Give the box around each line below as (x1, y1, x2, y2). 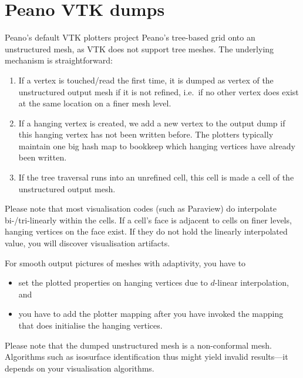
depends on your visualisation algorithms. (5, 362, 154, 374)
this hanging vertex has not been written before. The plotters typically (18, 128, 274, 141)
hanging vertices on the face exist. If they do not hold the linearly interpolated (5, 225, 288, 237)
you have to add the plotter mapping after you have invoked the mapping (18, 307, 284, 320)
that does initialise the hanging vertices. (18, 319, 163, 331)
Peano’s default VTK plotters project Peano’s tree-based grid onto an (5, 31, 255, 44)
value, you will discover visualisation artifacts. (5, 237, 170, 249)
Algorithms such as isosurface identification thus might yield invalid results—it (5, 350, 288, 363)
